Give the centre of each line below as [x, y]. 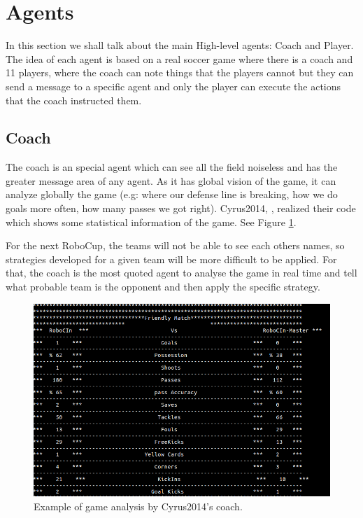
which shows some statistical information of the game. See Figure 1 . [151, 222]
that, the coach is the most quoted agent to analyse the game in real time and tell [181, 273]
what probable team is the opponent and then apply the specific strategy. [163, 287]
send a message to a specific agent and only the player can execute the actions [173, 86]
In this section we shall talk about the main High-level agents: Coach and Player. [180, 45]
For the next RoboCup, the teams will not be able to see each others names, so [175, 245]
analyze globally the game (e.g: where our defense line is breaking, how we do [172, 194]
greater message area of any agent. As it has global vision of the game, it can [171, 180]
